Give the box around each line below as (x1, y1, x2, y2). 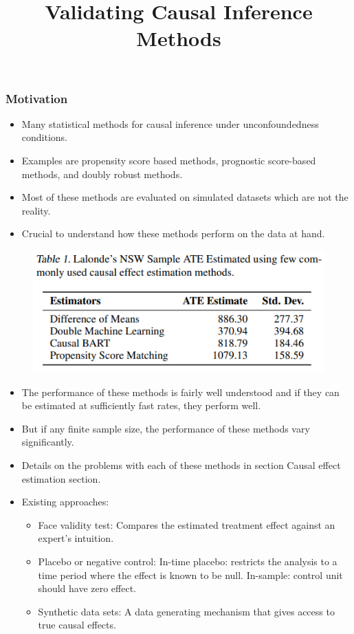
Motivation (5, 89, 68, 107)
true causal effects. (38, 617, 116, 632)
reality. (21, 203, 51, 217)
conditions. (21, 130, 68, 144)
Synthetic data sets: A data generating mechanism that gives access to (38, 604, 335, 618)
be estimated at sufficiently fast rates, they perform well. (21, 398, 261, 413)
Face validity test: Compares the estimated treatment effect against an (38, 517, 335, 532)
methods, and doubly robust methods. (21, 166, 183, 181)
